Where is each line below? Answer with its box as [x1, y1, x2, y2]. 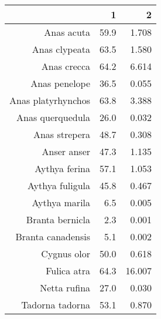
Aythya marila [32, 196, 91, 209]
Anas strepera [33, 127, 91, 141]
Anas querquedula [16, 110, 91, 124]
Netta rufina [40, 281, 91, 294]
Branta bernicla [26, 213, 91, 226]
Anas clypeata [32, 42, 91, 56]
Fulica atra [46, 264, 91, 277]
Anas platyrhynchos [9, 93, 91, 107]
